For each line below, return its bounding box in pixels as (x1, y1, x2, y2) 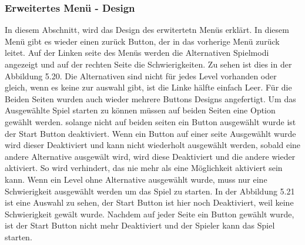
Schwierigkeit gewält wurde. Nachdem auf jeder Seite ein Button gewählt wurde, (5, 207, 294, 220)
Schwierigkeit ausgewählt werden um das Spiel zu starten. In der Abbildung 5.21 (5, 184, 295, 197)
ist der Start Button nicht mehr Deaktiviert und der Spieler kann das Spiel (5, 219, 275, 231)
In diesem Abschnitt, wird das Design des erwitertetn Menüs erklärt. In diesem (5, 24, 289, 36)
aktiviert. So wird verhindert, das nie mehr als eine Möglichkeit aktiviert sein (5, 162, 283, 174)
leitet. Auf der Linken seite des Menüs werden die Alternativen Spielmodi (5, 46, 269, 59)
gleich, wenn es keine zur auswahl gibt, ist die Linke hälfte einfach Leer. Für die (5, 81, 292, 93)
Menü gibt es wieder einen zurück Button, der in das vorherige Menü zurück (5, 35, 280, 47)
